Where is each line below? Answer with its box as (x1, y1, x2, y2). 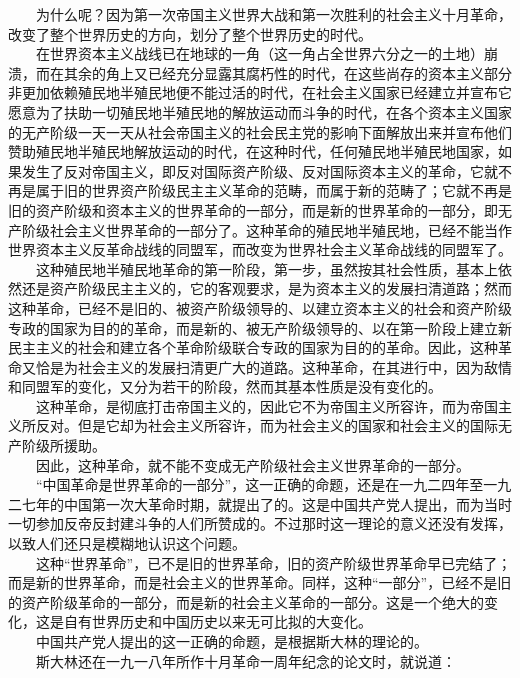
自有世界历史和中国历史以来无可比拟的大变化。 (63, 611, 372, 632)
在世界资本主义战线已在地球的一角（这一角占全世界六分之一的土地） (35, 43, 484, 64)
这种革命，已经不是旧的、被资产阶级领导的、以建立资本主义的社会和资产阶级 (8, 297, 512, 318)
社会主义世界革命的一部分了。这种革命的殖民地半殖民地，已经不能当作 (49, 219, 512, 240)
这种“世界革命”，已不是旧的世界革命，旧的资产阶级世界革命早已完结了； (35, 552, 512, 573)
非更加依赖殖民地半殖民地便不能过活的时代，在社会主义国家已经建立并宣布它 (8, 82, 512, 103)
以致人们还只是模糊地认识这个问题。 (8, 533, 246, 554)
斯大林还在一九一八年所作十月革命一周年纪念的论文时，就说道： (35, 650, 456, 671)
